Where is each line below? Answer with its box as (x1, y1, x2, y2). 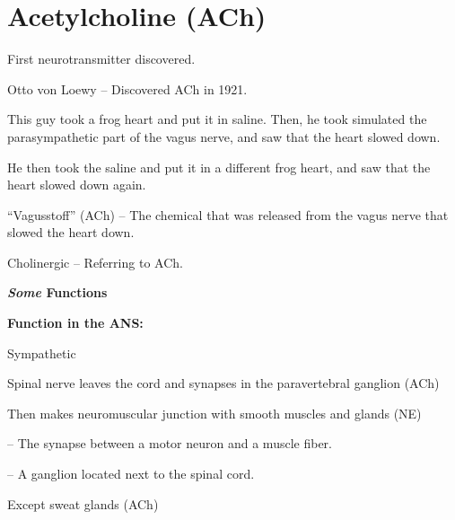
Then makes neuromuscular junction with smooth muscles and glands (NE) (7, 403, 422, 422)
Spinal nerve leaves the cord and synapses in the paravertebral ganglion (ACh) (7, 374, 440, 392)
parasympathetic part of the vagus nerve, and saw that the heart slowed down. (7, 127, 441, 145)
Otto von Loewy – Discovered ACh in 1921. (7, 79, 248, 98)
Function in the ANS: (7, 313, 144, 332)
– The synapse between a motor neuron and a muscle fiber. (7, 434, 332, 453)
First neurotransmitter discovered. (7, 49, 196, 68)
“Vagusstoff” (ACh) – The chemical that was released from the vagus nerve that (7, 205, 449, 224)
